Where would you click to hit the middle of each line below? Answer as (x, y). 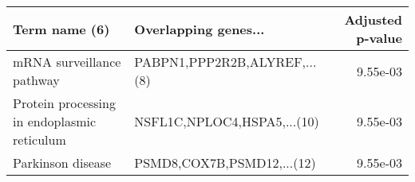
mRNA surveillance (67, 62)
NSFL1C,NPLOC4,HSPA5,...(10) (227, 121)
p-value (379, 38)
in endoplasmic (55, 121)
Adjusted (373, 19)
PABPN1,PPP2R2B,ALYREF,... (225, 62)
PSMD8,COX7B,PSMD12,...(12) (225, 163)
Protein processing (64, 103)
